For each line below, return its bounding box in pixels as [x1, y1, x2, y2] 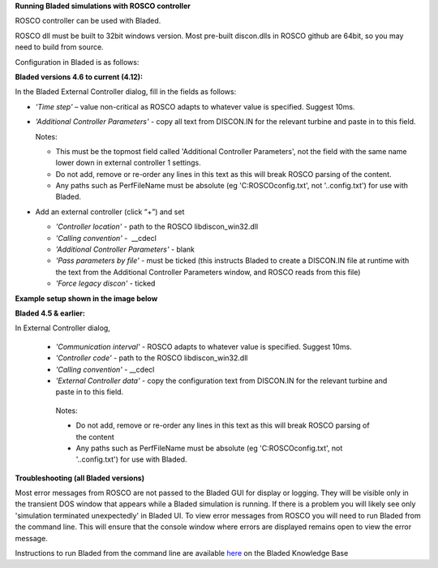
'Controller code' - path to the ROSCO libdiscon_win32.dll [55, 353, 248, 363]
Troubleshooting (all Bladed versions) [15, 473, 145, 483]
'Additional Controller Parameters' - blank [55, 244, 195, 255]
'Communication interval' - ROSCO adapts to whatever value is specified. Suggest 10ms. [55, 342, 352, 351]
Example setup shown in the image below [15, 293, 158, 303]
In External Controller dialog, [15, 323, 111, 333]
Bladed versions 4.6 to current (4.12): [15, 71, 144, 81]
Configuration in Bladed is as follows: [15, 57, 140, 67]
